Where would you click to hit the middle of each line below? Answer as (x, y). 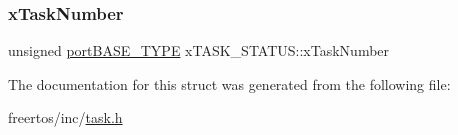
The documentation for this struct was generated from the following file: (229, 83)
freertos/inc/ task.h (65, 117)
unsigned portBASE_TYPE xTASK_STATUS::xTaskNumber (199, 50)
